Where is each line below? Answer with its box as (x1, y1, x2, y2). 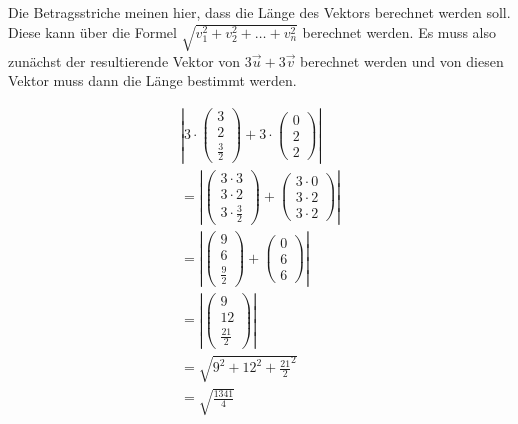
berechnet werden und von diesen (300, 50, 504, 71)
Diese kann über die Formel (8, 21, 177, 42)
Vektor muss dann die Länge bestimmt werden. (8, 70, 297, 91)
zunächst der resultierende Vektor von (8, 50, 241, 71)
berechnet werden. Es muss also (302, 21, 497, 42)
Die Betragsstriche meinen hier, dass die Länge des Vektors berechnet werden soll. (8, 2, 511, 22)
